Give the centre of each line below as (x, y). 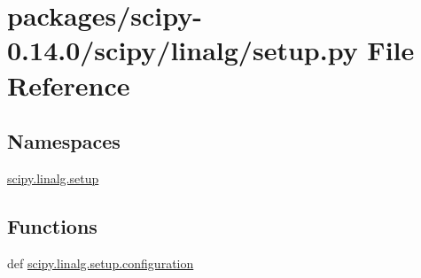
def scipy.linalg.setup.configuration (101, 263)
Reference (69, 85)
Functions (52, 225)
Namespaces (64, 141)
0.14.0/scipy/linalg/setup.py (183, 50)
